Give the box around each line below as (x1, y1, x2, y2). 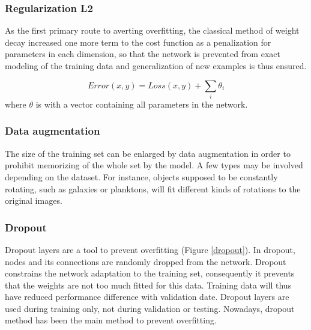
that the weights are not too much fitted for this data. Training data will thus (5, 278, 292, 291)
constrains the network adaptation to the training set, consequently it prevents (5, 267, 295, 280)
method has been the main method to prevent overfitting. (5, 314, 217, 326)
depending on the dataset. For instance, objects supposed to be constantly (5, 170, 278, 183)
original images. (5, 194, 62, 207)
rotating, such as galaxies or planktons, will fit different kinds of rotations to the (5, 182, 301, 195)
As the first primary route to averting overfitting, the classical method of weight (5, 24, 300, 37)
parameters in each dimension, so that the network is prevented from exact (5, 47, 280, 60)
